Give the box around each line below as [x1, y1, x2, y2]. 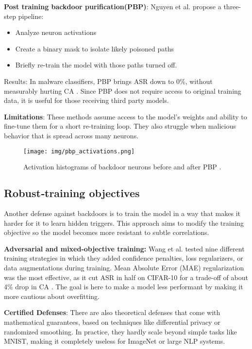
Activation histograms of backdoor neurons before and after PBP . [23, 162, 221, 172]
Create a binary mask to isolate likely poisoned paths [15, 43, 174, 53]
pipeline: [18, 11, 44, 21]
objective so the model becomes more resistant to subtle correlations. [4, 227, 209, 237]
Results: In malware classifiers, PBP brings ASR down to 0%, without [4, 76, 213, 86]
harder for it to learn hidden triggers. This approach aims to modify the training [4, 217, 244, 228]
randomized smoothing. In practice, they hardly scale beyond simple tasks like [4, 326, 237, 336]
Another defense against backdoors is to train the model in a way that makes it [4, 208, 240, 218]
